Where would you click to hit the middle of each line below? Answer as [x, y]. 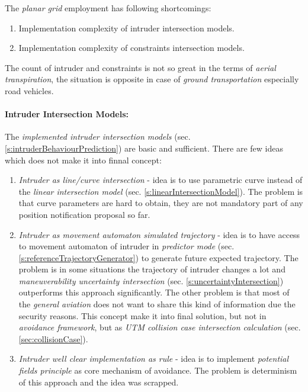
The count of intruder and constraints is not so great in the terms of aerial [140, 67]
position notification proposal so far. [84, 214]
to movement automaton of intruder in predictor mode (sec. [126, 246]
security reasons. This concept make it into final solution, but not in [142, 315]
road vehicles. [29, 90]
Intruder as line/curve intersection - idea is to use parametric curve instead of [161, 180]
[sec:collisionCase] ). [53, 338]
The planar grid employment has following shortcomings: [108, 8]
